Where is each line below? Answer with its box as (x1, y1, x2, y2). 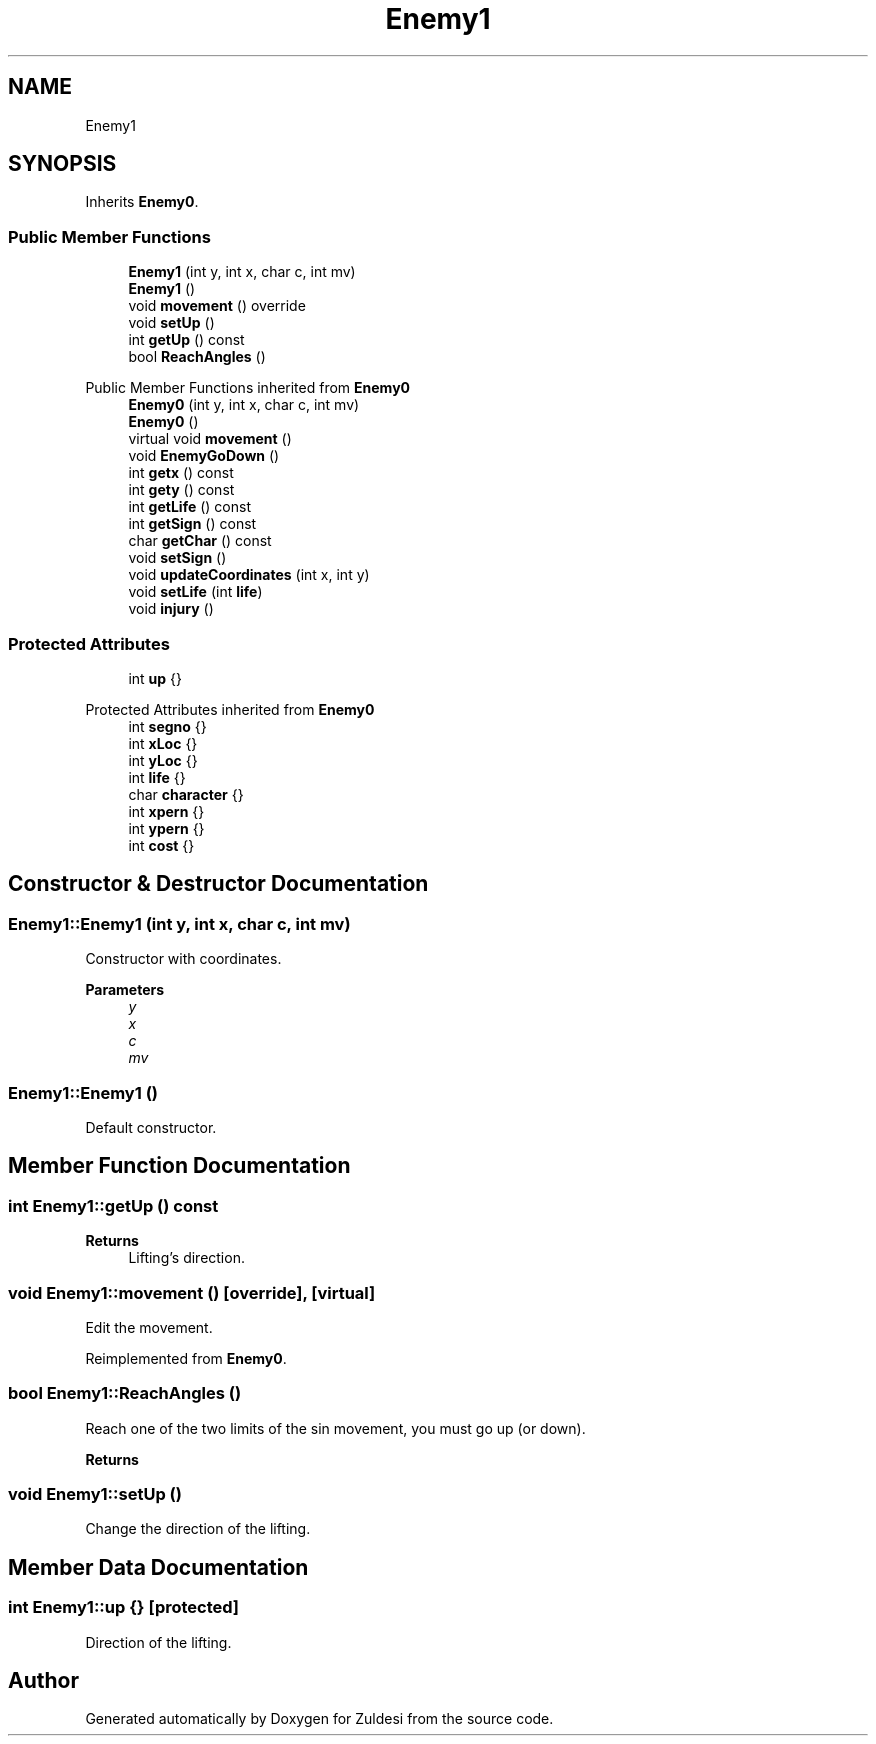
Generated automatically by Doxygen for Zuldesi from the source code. (85, 1710, 554, 1728)
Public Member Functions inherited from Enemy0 (85, 379, 411, 397)
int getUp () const (128, 331, 245, 349)
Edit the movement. (85, 1318, 213, 1336)
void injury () (128, 600, 214, 618)
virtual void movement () (128, 430, 292, 448)
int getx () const (128, 464, 234, 482)
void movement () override (128, 297, 306, 315)
